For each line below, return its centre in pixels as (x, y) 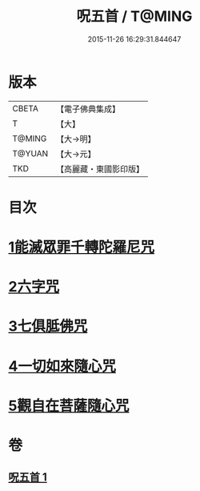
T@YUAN (30, 153)
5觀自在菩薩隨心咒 (69, 406)
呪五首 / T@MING (134, 16)
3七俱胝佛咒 (48, 326)
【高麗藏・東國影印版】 (100, 169)
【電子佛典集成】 (88, 109)
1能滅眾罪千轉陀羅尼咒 (82, 247)
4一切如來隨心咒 (62, 366)
